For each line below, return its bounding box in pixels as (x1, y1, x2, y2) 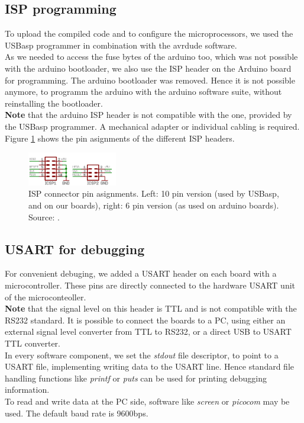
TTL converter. (5, 337, 60, 350)
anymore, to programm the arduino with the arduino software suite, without (5, 85, 282, 98)
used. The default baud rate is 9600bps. (5, 406, 148, 419)
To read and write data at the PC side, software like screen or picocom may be (5, 395, 290, 407)
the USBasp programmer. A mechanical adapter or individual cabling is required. (5, 120, 300, 132)
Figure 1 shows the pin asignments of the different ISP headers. (5, 132, 235, 144)
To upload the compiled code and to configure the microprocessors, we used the (5, 27, 293, 40)
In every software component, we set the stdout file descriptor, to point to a (5, 348, 279, 361)
